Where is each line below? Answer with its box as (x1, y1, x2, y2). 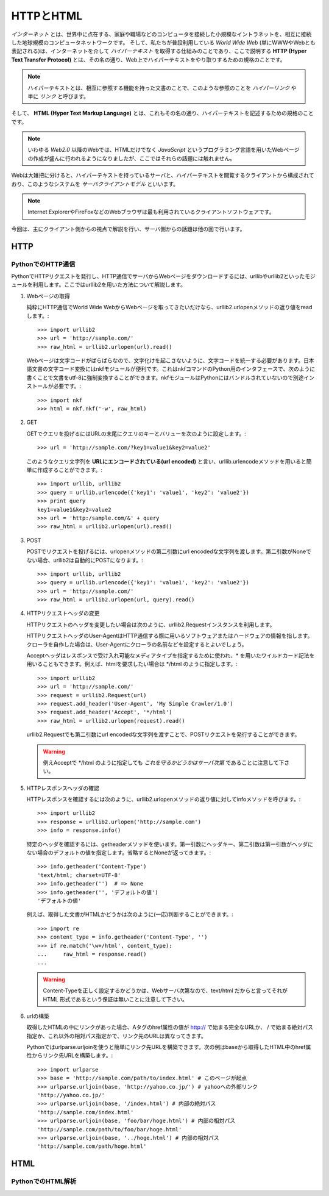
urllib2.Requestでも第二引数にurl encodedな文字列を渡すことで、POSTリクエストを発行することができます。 (26, 731, 300, 738)
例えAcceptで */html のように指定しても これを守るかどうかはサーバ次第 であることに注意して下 (43, 759, 285, 766)
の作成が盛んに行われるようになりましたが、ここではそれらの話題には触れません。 (27, 154, 236, 162)
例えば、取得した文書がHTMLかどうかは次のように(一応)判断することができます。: (26, 911, 234, 918)
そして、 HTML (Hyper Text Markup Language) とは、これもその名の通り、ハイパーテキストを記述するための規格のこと (11, 110, 314, 117)
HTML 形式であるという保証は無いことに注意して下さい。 (43, 995, 188, 1003)
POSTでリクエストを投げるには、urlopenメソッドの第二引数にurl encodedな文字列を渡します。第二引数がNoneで (26, 548, 312, 555)
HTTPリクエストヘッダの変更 (26, 610, 100, 617)
